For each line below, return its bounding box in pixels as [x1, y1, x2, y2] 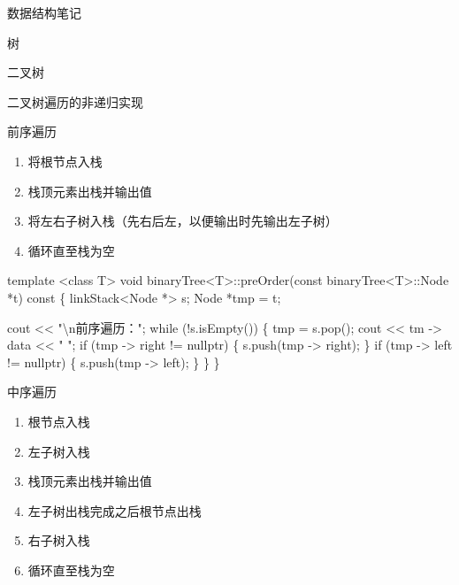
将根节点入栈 [27, 151, 103, 170]
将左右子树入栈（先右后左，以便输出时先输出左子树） [27, 212, 338, 230]
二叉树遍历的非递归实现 [7, 92, 143, 111]
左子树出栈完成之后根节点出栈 [27, 501, 202, 520]
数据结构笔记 [7, 4, 81, 21]
